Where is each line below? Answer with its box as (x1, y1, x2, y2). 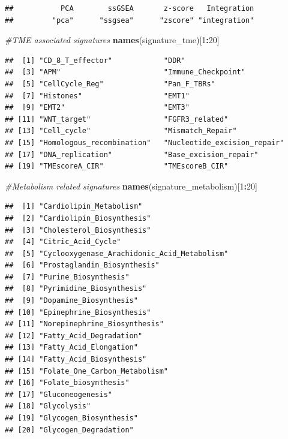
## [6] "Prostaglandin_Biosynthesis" (5, 261, 160, 270)
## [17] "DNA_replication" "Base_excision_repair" (5, 150, 259, 159)
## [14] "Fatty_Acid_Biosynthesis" (5, 355, 147, 364)
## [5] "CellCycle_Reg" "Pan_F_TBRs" (5, 79, 215, 88)
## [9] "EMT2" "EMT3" (5, 103, 190, 112)
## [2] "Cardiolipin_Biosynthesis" (5, 214, 151, 222)
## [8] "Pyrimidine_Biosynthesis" (5, 284, 147, 293)
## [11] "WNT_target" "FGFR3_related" (5, 115, 229, 124)
